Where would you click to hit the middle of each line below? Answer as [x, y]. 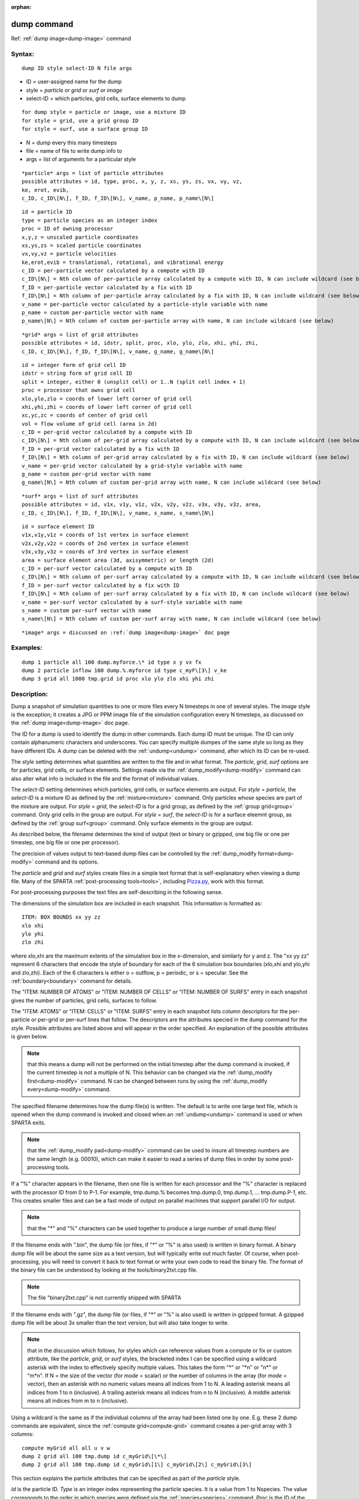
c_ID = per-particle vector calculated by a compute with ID [113, 271]
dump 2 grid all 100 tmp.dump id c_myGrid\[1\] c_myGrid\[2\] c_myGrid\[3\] [137, 1465]
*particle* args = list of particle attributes [93, 173]
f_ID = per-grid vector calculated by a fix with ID [101, 449]
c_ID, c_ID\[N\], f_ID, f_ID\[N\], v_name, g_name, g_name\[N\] [118, 351]
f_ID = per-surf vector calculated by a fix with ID [101, 585]
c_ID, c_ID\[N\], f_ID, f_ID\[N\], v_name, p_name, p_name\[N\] [118, 198]
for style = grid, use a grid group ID [80, 121]
